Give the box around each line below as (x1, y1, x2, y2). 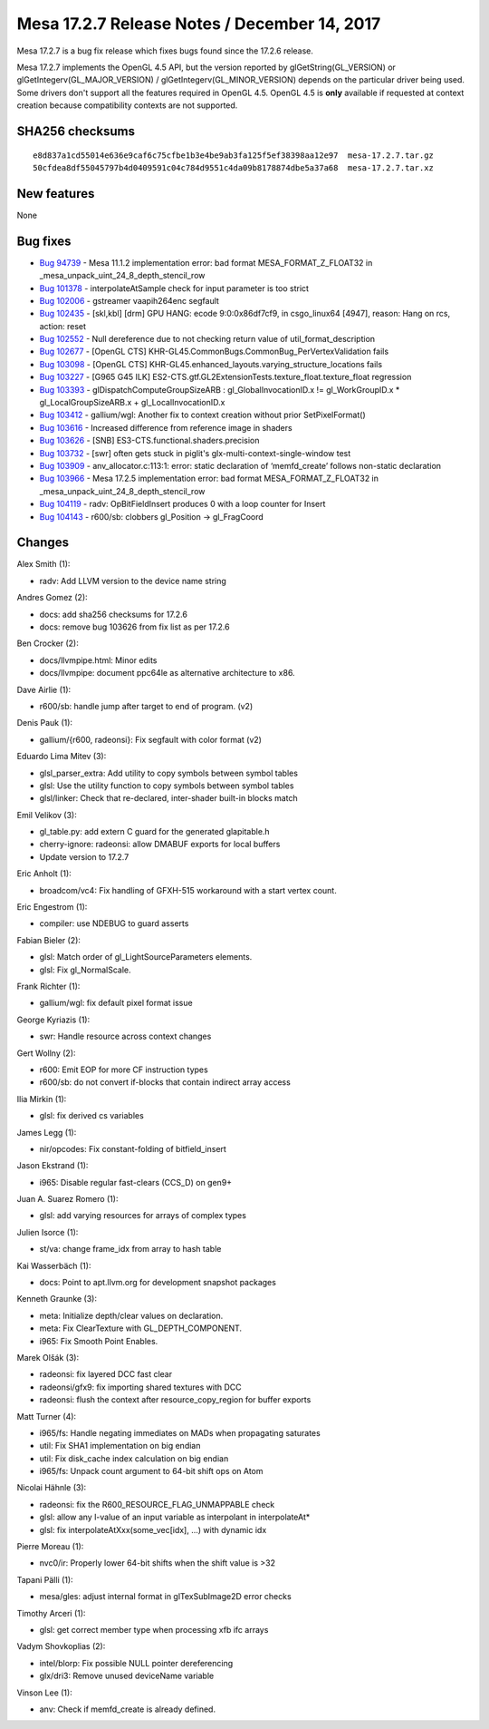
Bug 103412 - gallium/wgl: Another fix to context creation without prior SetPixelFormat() (39, 409, 366, 421)
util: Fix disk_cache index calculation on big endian (39, 1452, 229, 1464)
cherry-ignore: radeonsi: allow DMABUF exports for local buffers (39, 839, 281, 850)
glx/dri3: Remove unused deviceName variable (39, 1670, 215, 1682)
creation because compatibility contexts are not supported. (16, 100, 238, 111)
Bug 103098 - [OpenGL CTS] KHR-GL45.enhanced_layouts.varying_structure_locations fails (39, 358, 383, 369)
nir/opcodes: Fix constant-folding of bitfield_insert (39, 1143, 226, 1154)
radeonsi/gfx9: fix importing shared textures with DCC (39, 1382, 242, 1392)
